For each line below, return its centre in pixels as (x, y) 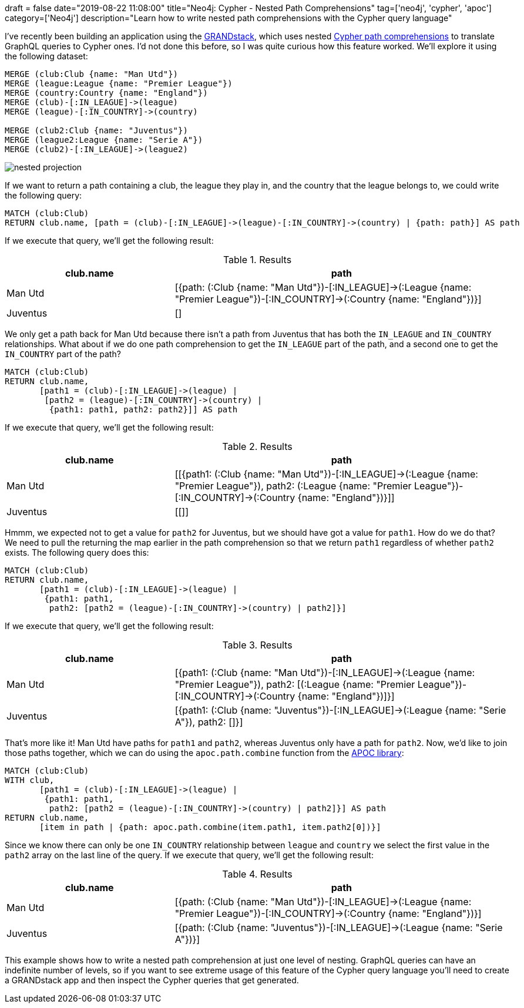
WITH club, (30, 780)
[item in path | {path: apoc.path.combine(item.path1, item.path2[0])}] (210, 827)
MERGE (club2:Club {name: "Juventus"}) (96, 130)
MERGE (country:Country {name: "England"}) (106, 93)
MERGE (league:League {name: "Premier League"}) (119, 83)
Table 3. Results (257, 645)
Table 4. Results (257, 874)
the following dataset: (46, 56)
